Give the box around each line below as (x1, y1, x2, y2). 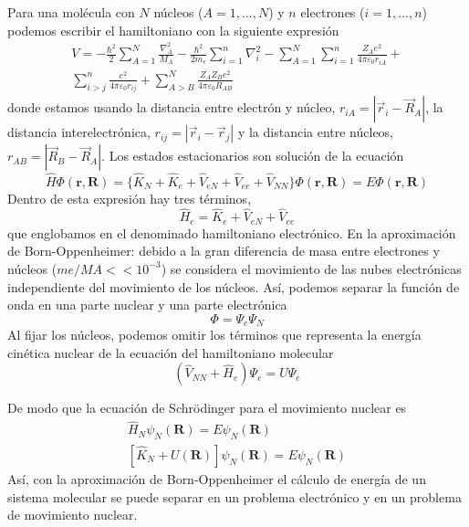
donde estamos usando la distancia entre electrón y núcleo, (7, 98, 336, 117)
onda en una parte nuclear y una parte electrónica (7, 295, 287, 314)
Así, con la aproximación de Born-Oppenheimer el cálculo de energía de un (7, 469, 426, 489)
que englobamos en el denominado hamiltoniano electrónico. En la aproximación (7, 223, 456, 242)
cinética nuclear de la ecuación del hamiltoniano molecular (7, 343, 334, 362)
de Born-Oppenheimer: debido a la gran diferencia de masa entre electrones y (7, 241, 440, 260)
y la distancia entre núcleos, (237, 122, 394, 142)
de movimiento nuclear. (7, 505, 138, 524)
